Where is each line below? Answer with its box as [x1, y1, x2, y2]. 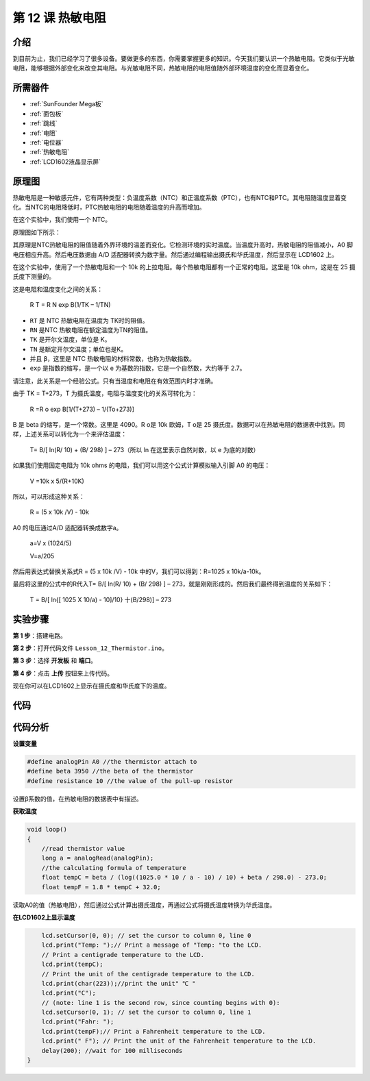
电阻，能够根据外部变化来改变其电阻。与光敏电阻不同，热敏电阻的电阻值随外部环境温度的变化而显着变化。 [12, 64, 313, 72]
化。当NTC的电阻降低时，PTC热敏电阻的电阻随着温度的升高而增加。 [12, 203, 206, 211]
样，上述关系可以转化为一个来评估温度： [12, 430, 127, 438]
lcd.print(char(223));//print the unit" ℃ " [41, 980, 196, 987]
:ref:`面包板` [29, 110, 64, 118]
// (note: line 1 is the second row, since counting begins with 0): [41, 999, 280, 1006]
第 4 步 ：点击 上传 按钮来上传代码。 [12, 669, 113, 678]
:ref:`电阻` [29, 129, 58, 137]
